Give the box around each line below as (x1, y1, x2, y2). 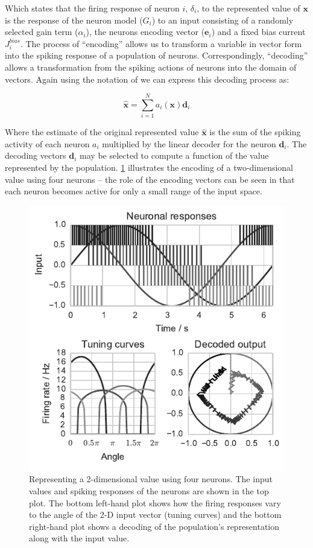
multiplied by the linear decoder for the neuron (102, 137, 276, 150)
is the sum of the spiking (209, 126, 301, 138)
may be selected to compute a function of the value (80, 149, 269, 162)
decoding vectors (5, 149, 66, 162)
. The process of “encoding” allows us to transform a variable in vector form (20, 37, 302, 49)
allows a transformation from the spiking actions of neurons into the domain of (5, 60, 297, 73)
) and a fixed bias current (211, 25, 306, 38)
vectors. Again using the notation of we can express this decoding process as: (5, 72, 289, 85)
